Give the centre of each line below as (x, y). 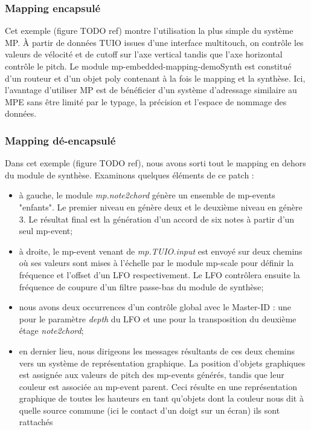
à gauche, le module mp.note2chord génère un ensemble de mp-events (147, 195)
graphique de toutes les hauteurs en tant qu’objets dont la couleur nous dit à (161, 398)
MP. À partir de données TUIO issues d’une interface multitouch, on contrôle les (154, 42)
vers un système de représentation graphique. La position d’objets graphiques (162, 363)
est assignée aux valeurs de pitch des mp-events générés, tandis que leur (152, 375)
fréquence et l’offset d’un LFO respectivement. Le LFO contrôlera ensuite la (159, 274)
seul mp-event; (46, 231)
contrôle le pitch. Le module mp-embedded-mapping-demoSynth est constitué (148, 66)
